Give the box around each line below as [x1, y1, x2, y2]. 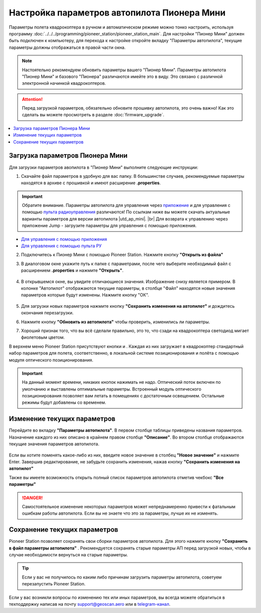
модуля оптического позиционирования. [9, 357, 94, 363]
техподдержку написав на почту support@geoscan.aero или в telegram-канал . [9, 601, 171, 607]
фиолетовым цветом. [21, 334, 65, 340]
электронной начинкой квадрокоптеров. [22, 80, 106, 86]
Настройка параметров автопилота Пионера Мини [9, 7, 226, 18]
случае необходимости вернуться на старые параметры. [9, 551, 128, 557]
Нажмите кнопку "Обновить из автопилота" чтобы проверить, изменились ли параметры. [21, 319, 210, 325]
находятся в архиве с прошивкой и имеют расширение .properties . [21, 180, 161, 186]
